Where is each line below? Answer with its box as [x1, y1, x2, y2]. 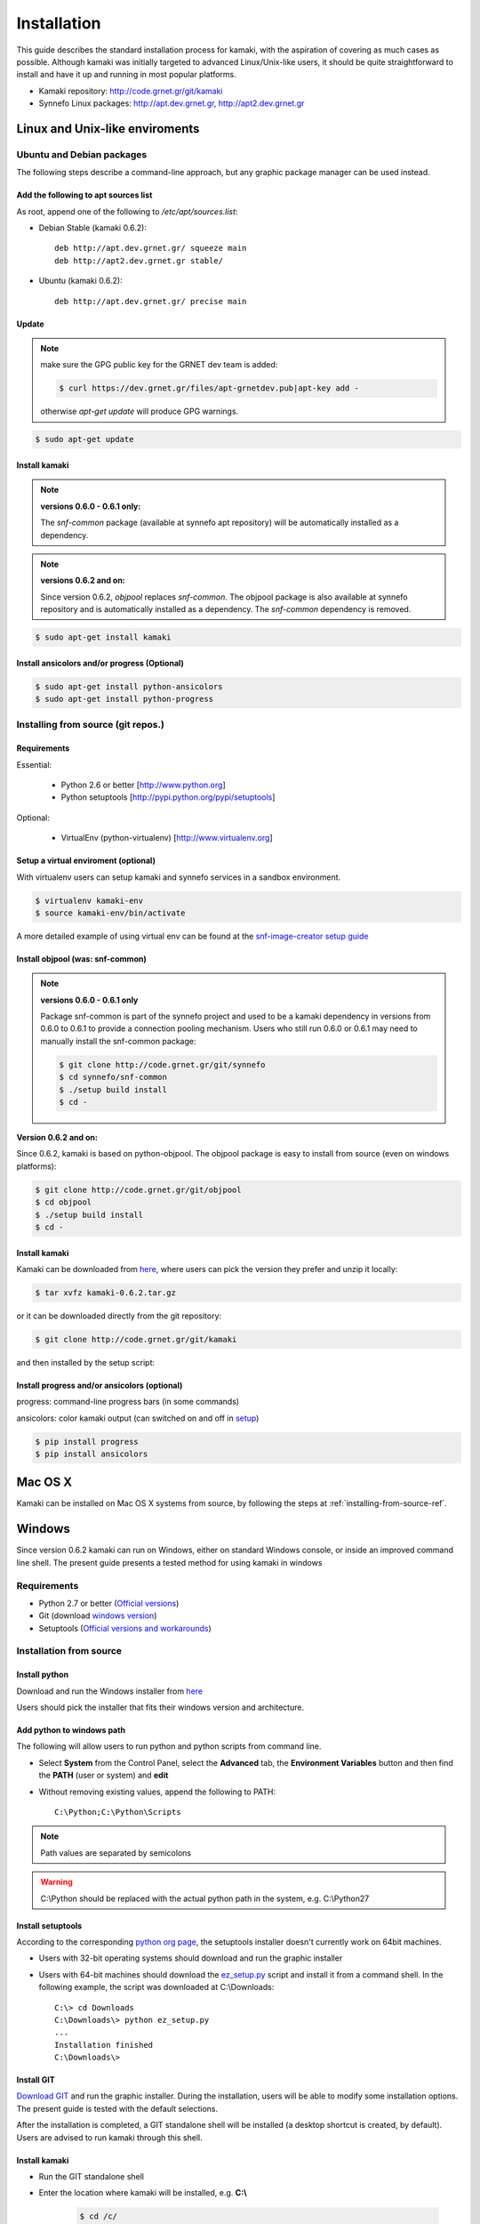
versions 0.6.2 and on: [40, 575, 126, 586]
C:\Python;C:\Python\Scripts [54, 1807, 181, 1817]
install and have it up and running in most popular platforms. [16, 69, 237, 80]
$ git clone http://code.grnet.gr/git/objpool [35, 1184, 242, 1195]
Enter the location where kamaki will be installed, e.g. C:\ [38, 2188, 248, 2198]
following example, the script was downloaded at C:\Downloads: [38, 1982, 275, 1993]
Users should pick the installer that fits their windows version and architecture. [16, 1702, 305, 1712]
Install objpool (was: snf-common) [16, 953, 147, 964]
